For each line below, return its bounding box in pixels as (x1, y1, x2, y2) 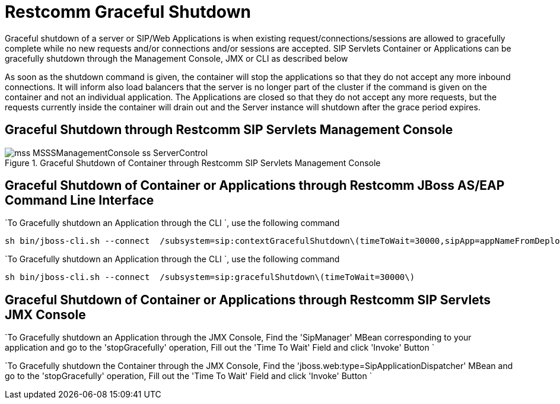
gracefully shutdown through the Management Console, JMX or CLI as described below (5, 53, 348, 63)
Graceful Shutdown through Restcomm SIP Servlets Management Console (5, 122, 453, 138)
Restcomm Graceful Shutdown (5, 2, 251, 22)
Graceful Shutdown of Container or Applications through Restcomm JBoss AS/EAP (5, 178, 505, 193)
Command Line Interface (5, 193, 154, 208)
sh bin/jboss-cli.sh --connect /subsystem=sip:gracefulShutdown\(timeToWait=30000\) (5, 272, 415, 282)
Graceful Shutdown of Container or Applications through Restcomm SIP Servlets (5, 292, 491, 307)
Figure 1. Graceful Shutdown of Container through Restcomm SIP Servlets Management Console (5, 157, 381, 168)
